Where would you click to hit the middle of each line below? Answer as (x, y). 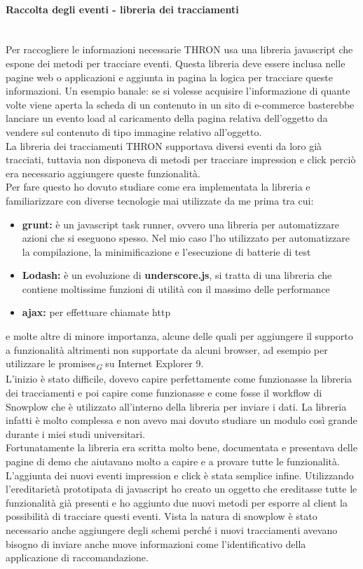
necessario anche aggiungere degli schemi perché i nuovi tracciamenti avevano (172, 529)
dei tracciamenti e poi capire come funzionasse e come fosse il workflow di (164, 392)
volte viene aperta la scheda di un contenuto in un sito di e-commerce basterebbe (180, 104)
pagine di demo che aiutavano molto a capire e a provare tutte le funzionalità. (173, 461)
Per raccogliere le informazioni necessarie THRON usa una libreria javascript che (179, 49)
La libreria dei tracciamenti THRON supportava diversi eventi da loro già (164, 145)
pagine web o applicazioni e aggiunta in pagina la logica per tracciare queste (169, 77)
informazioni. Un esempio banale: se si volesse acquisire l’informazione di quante (178, 91)
